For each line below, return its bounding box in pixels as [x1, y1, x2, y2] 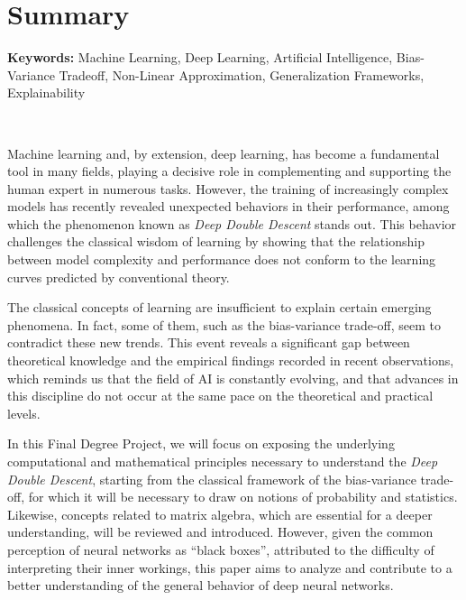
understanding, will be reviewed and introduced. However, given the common [7, 522, 434, 541]
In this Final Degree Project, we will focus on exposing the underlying [7, 434, 395, 453]
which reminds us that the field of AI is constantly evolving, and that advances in [7, 368, 459, 387]
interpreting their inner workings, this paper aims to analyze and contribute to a [7, 558, 452, 577]
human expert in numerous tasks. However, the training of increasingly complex [7, 179, 449, 198]
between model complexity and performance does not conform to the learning [7, 250, 436, 269]
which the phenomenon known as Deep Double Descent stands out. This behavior [7, 214, 457, 233]
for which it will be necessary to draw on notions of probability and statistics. [28, 487, 458, 506]
